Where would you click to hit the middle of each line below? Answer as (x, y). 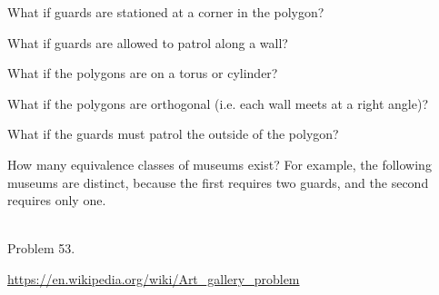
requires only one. (57, 200)
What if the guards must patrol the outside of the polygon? (173, 134)
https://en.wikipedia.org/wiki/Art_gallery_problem (154, 278)
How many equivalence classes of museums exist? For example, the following (219, 164)
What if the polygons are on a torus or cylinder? (143, 73)
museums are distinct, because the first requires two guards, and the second (218, 182)
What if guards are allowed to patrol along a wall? (148, 42)
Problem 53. (41, 248)
